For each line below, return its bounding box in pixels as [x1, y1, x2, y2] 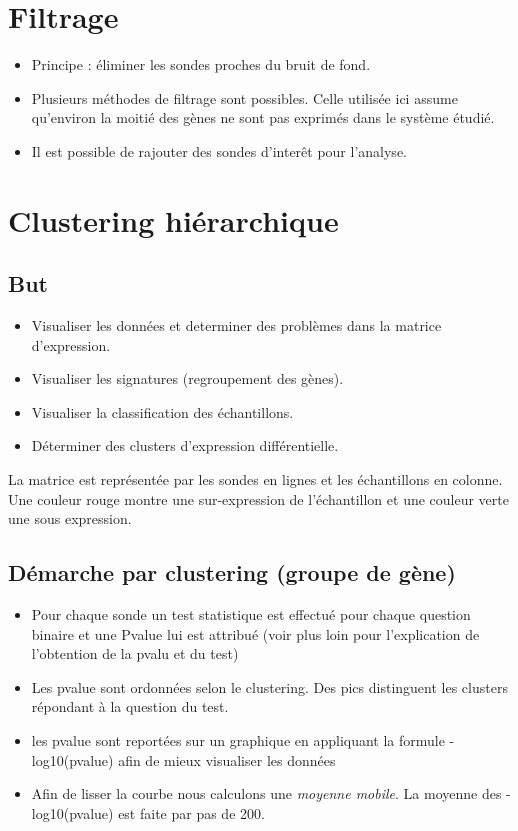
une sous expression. [8, 508, 132, 529]
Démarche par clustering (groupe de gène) [8, 557, 456, 588]
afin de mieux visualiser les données [118, 749, 336, 770]
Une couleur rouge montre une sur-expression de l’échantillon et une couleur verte [8, 488, 509, 509]
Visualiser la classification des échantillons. [31, 401, 294, 422]
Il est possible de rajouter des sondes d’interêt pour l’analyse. [31, 140, 407, 161]
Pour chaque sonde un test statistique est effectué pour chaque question [31, 604, 471, 625]
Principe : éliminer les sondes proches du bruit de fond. [31, 54, 371, 75]
